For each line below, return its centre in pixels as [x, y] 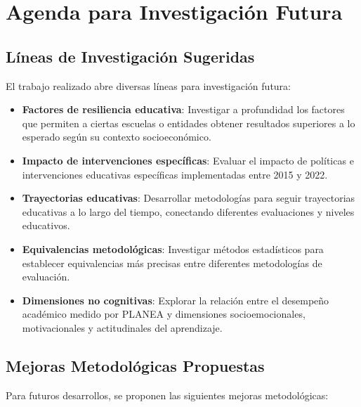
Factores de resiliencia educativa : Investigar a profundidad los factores [183, 109]
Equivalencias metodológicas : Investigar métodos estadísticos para [173, 248]
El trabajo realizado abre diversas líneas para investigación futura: [148, 85]
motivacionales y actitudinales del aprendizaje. [122, 327]
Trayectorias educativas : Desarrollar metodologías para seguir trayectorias [189, 198]
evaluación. [46, 277]
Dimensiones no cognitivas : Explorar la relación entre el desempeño [176, 300]
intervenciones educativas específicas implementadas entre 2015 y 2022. [175, 174]
